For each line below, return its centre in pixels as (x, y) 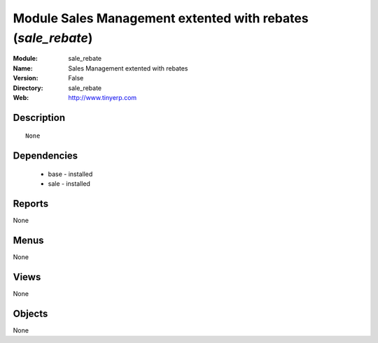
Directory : (28, 88)
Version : (26, 78)
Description (39, 118)
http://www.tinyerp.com (103, 97)
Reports (31, 204)
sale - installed (69, 184)
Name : (23, 68)
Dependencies (45, 156)
